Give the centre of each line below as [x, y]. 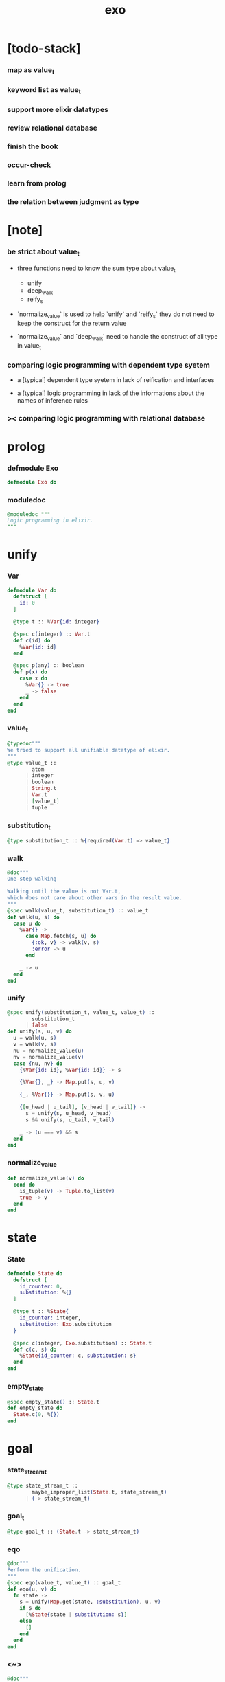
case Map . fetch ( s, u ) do [61, 937]
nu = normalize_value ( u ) [49, 1051]
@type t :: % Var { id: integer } [56, 622]
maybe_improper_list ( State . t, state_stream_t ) [99, 1492]
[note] [25, 231]
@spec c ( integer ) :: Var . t [52, 634]
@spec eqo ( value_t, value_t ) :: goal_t [64, 1582]
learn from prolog [37, 183]
